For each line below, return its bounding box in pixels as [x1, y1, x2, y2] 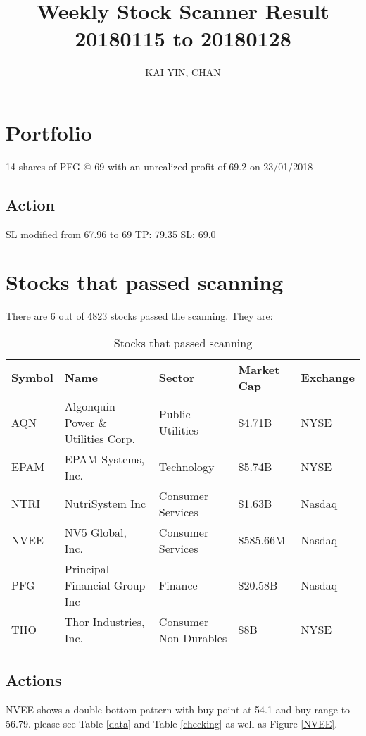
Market [238, 361, 280, 378]
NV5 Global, [64, 523, 127, 540]
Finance [158, 576, 198, 593]
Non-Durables [158, 629, 227, 646]
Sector [158, 369, 195, 386]
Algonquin [64, 397, 115, 414]
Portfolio [6, 118, 92, 146]
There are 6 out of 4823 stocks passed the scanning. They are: [6, 308, 273, 323]
